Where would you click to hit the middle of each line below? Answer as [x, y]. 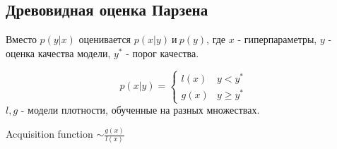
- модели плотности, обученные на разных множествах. [140, 110]
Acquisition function [49, 134]
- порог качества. [162, 53]
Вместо [21, 39]
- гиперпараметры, [277, 39]
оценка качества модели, [58, 53]
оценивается [105, 39]
